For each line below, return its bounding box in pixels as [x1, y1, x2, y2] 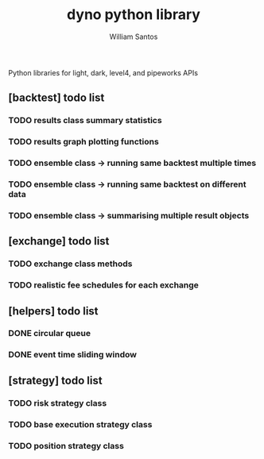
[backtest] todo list [8, 91, 105, 105]
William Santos [109, 32, 158, 41]
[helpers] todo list [8, 304, 99, 318]
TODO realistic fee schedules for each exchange [8, 280, 199, 291]
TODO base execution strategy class [8, 418, 153, 430]
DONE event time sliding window [8, 349, 138, 361]
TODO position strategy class [8, 440, 125, 451]
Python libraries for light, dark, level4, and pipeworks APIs [8, 67, 199, 77]
